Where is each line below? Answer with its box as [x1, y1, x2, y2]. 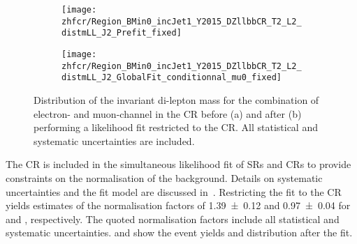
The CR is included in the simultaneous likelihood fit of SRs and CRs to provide [6, 157, 351, 171]
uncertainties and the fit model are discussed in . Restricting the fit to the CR [6, 184, 342, 199]
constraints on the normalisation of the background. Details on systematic [6, 170, 323, 185]
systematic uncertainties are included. [34, 133, 195, 148]
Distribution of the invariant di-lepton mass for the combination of [34, 92, 319, 107]
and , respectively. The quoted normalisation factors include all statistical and [6, 211, 340, 226]
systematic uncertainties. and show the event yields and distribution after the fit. [6, 225, 353, 240]
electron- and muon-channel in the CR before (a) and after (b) [34, 106, 302, 121]
